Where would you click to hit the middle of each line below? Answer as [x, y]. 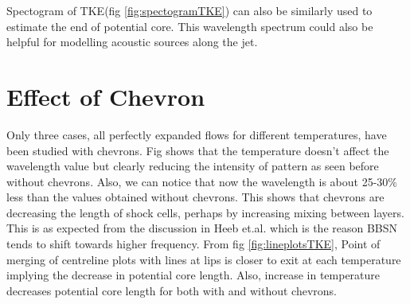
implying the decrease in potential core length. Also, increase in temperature [193, 275]
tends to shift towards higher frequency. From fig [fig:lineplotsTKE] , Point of [193, 244]
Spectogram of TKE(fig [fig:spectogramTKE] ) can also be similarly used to [189, 10]
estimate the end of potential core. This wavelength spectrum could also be [190, 26]
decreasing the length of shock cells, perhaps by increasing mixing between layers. [205, 212]
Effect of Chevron [106, 96]
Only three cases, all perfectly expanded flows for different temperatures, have [197, 134]
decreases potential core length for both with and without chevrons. [172, 290]
